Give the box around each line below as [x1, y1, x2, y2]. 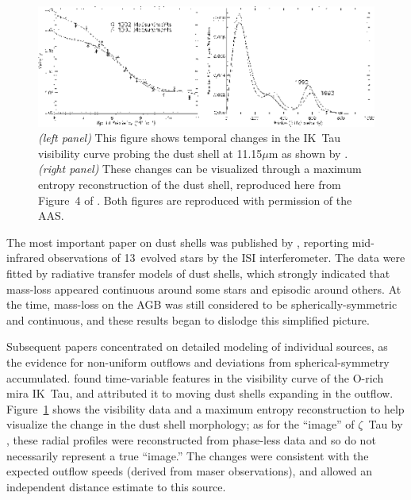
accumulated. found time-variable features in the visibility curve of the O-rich [6, 369, 384, 386]
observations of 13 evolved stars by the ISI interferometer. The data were [48, 249, 405, 266]
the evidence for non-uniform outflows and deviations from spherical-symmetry [6, 354, 390, 370]
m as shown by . [268, 144, 348, 161]
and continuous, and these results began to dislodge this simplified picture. [6, 311, 370, 328]
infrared [6, 249, 44, 266]
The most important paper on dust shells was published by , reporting [6, 233, 349, 250]
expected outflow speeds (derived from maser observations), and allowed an [6, 463, 372, 479]
